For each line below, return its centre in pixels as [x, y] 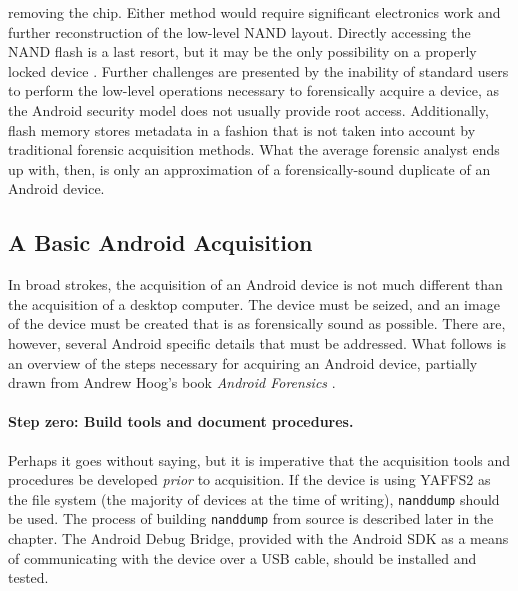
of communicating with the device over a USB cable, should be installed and [242, 557]
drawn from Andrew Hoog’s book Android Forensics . [172, 382]
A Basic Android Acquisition [160, 242]
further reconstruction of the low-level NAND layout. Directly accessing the [239, 31]
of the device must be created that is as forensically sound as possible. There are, [257, 323]
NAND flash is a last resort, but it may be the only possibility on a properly [242, 51]
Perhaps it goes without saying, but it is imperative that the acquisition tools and [259, 459]
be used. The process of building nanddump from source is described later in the [251, 518]
